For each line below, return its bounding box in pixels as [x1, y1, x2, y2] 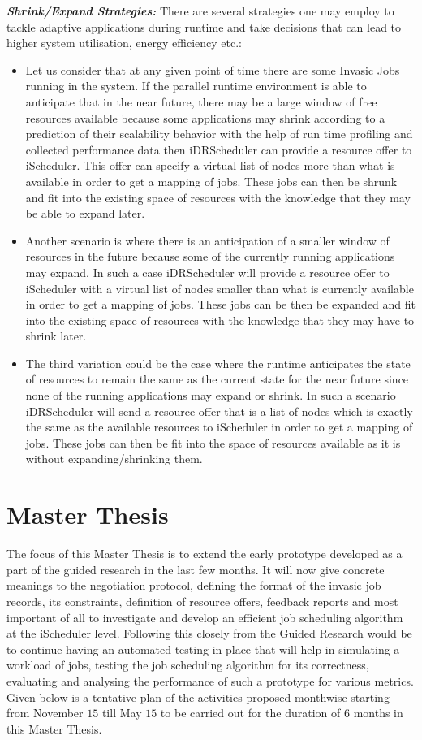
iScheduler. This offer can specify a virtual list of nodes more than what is [25, 157, 395, 174]
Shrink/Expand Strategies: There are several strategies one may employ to [6, 2, 394, 19]
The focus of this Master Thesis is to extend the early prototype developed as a [6, 545, 403, 562]
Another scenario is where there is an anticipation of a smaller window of [25, 232, 390, 249]
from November [6, 704, 84, 721]
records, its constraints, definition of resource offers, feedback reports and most [6, 592, 398, 609]
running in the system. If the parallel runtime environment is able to [25, 77, 367, 94]
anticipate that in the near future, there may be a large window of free [25, 93, 377, 110]
